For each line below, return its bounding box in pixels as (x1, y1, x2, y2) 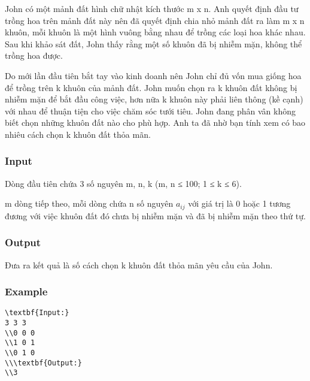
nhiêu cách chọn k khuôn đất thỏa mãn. (5, 128, 151, 140)
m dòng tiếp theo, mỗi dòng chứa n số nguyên (5, 197, 174, 210)
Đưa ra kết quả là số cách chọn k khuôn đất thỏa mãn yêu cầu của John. (5, 258, 273, 271)
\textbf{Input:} (5, 309, 69, 317)
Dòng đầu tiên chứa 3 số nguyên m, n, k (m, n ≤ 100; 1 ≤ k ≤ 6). (5, 177, 242, 189)
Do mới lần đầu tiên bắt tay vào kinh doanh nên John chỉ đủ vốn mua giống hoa (5, 69, 302, 81)
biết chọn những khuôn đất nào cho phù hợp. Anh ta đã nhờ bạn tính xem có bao (5, 116, 306, 129)
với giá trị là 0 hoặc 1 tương (188, 197, 291, 210)
